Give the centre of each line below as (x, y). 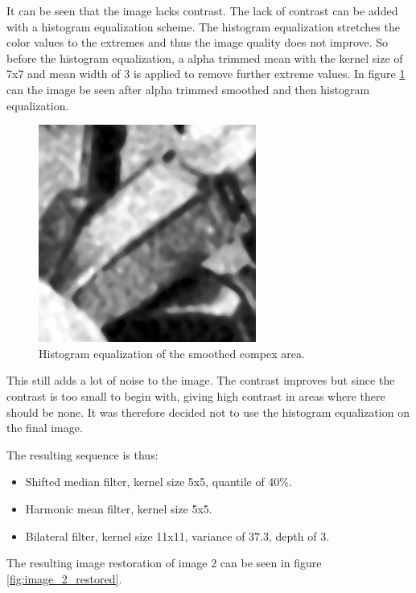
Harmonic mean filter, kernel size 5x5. (119, 508)
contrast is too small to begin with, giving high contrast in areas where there (196, 395)
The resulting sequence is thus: (82, 454)
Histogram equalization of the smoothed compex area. (172, 353)
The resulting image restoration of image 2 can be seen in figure (164, 563)
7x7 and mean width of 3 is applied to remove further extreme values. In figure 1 (206, 74)
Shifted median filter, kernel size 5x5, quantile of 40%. (159, 482)
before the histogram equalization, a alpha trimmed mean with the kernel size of (205, 58)
